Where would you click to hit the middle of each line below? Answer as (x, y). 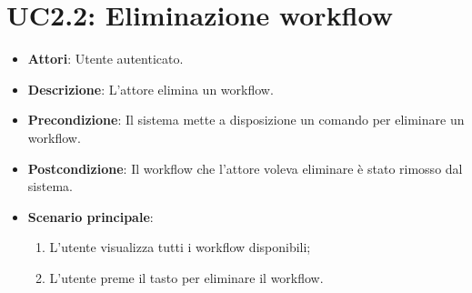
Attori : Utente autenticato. (105, 59)
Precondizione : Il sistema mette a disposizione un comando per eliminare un (246, 120)
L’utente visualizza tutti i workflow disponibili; (180, 247)
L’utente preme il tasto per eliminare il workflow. (186, 277)
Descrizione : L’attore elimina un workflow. (151, 89)
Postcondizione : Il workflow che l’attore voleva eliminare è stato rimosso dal (245, 168)
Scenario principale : (90, 216)
